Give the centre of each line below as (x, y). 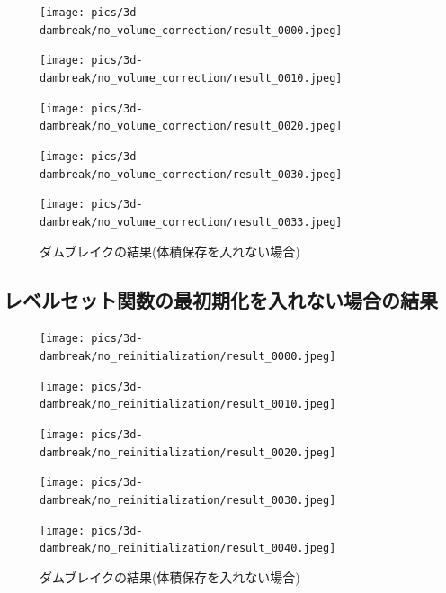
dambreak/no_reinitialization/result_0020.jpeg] (188, 452)
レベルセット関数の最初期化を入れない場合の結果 (221, 299)
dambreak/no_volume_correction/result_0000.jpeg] (191, 30)
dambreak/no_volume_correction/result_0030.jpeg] (191, 174)
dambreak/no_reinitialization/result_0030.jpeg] (188, 500)
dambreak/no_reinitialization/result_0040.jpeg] (188, 548)
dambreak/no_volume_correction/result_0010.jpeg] (191, 78)
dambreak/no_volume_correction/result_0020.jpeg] (191, 126)
